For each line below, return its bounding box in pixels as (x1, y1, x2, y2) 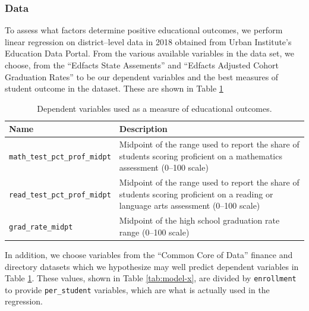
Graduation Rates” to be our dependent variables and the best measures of (5, 70, 279, 83)
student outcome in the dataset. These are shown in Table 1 (5, 82, 223, 95)
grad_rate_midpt (9, 223, 73, 232)
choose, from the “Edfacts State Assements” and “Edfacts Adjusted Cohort (5, 59, 279, 71)
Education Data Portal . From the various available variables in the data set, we (5, 47, 294, 59)
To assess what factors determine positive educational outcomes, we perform (5, 24, 283, 36)
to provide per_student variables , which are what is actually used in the (5, 283, 270, 296)
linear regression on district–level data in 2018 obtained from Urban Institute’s (5, 35, 292, 48)
